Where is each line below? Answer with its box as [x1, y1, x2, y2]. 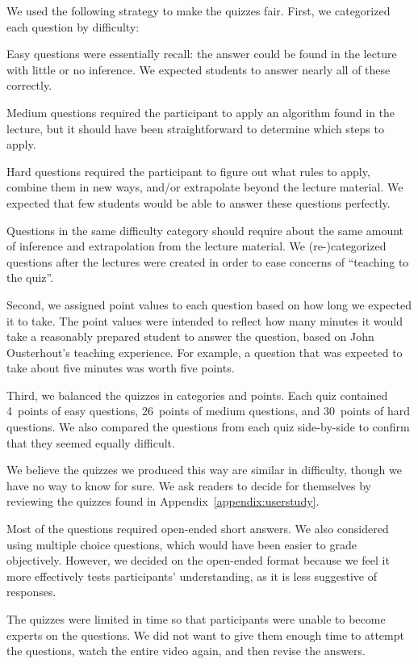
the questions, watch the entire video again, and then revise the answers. [6, 642, 366, 659]
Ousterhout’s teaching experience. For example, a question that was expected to [6, 343, 403, 360]
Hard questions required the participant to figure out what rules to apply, [6, 162, 370, 179]
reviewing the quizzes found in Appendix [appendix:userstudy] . [6, 493, 320, 510]
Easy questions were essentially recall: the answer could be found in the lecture [6, 45, 397, 62]
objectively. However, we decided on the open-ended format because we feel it [6, 552, 390, 569]
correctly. [6, 77, 52, 94]
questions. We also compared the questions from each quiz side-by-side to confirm [6, 418, 410, 435]
